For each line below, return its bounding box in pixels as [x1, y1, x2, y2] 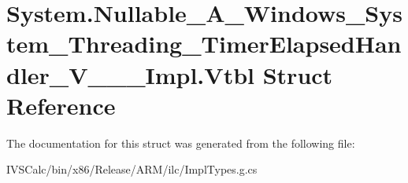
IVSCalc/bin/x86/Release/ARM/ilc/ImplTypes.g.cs [6, 161, 258, 178]
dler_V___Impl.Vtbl [6, 58, 254, 90]
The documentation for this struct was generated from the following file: [6, 134, 355, 151]
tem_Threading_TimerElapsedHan [6, 27, 402, 60]
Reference [6, 89, 116, 121]
